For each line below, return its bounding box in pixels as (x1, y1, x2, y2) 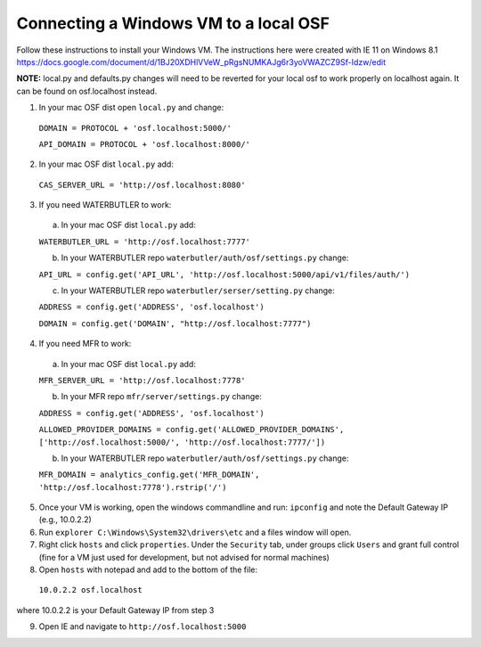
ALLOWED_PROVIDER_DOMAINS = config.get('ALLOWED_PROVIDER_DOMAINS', (38, 424, 345, 435)
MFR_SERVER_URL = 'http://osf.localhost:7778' (38, 375, 246, 385)
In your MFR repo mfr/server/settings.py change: (61, 391, 262, 402)
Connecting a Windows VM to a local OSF (16, 13, 330, 33)
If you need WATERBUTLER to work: (38, 200, 172, 210)
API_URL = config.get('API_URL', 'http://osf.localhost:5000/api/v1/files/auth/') (38, 269, 410, 280)
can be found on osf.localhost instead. (16, 86, 158, 96)
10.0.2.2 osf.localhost (38, 585, 143, 595)
